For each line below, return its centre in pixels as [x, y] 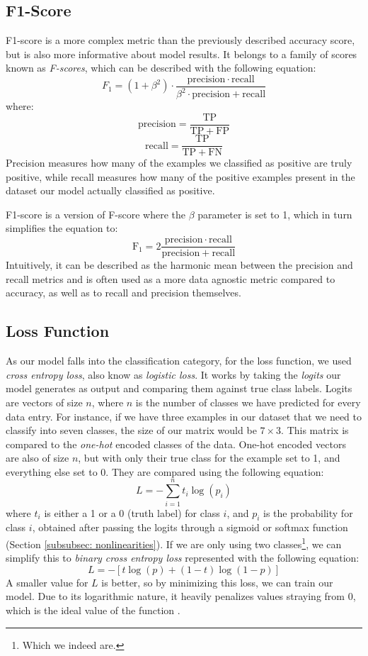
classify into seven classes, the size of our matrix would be [131, 430]
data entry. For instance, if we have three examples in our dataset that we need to [184, 416]
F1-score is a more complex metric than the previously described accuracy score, [180, 40]
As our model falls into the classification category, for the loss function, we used [179, 361]
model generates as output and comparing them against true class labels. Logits [179, 388]
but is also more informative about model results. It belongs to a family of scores [182, 54]
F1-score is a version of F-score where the [96, 214]
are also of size [38, 458]
